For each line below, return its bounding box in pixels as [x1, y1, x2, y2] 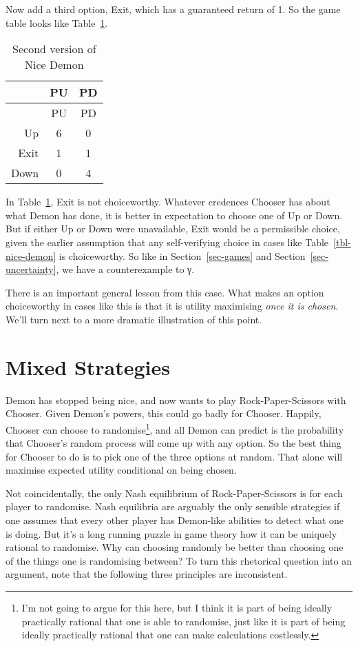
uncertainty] [6, 262, 56, 276]
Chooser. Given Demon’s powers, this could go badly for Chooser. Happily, [6, 406, 322, 421]
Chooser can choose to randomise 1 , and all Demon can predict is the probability [6, 420, 344, 436]
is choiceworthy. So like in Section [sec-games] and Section [59, 248, 306, 263]
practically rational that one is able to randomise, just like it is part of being [21, 614, 346, 628]
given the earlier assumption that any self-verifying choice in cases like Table [6, 234, 329, 249]
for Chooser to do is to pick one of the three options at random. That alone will [6, 449, 343, 463]
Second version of [12, 41, 96, 57]
